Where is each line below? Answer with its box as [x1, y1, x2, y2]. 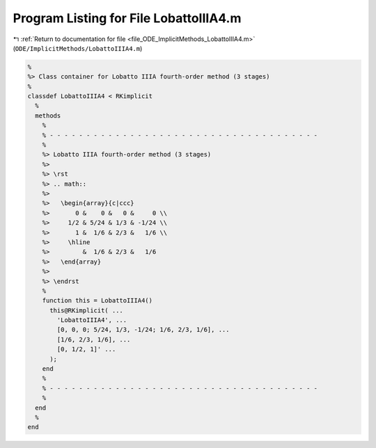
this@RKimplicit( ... [49, 306, 123, 314]
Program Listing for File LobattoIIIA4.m [13, 10, 242, 26]
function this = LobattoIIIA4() [42, 296, 153, 305]
